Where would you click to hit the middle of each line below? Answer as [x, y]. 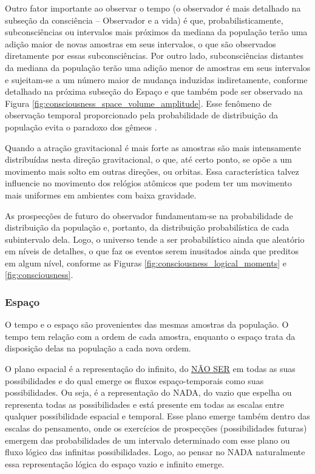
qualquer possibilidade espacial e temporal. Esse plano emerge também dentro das [157, 416]
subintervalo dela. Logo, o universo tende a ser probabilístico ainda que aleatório [155, 239]
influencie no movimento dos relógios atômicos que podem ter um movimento [148, 183]
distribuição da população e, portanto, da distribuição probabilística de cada [147, 227]
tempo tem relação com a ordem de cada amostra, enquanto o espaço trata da [150, 336]
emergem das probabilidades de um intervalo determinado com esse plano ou [147, 440]
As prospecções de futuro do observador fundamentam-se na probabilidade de [149, 215]
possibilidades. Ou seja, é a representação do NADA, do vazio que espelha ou [148, 392]
